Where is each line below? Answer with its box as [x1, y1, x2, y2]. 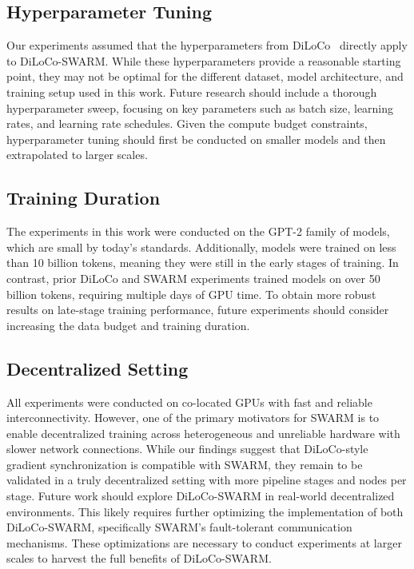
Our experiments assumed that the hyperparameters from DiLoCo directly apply [6, 37, 408, 54]
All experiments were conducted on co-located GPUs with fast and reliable [6, 393, 372, 410]
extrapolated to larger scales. [6, 146, 148, 163]
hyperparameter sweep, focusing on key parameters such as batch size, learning [6, 99, 394, 116]
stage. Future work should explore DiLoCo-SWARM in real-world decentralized [6, 487, 395, 504]
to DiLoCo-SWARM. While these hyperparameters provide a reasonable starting [6, 52, 401, 69]
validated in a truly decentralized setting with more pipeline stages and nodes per [6, 472, 407, 488]
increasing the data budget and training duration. [6, 316, 250, 333]
